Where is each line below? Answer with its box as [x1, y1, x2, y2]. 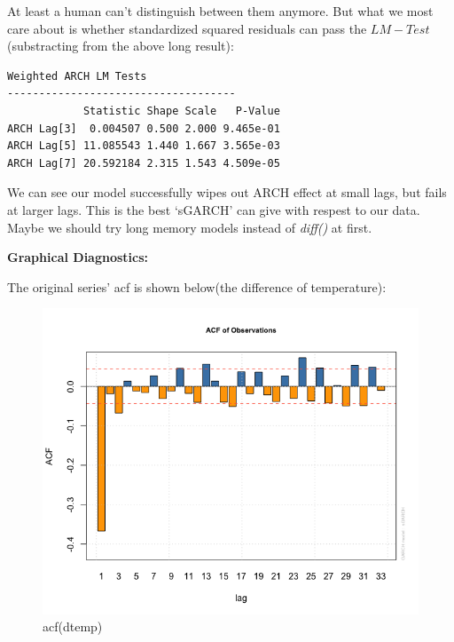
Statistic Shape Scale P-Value [82, 104, 280, 117]
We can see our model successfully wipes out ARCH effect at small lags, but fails [7, 183, 447, 202]
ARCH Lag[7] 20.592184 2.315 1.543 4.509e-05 [7, 156, 280, 170]
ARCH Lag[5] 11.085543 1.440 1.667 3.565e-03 [7, 139, 280, 153]
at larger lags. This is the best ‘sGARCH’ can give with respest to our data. [7, 200, 420, 218]
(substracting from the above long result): [7, 36, 234, 55]
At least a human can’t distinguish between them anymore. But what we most [7, 2, 434, 20]
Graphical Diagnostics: [7, 248, 149, 266]
